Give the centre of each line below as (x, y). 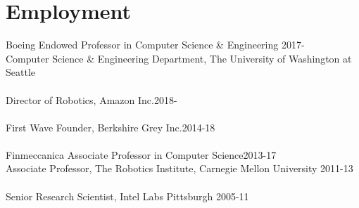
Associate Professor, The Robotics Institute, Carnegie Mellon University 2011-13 (179, 168)
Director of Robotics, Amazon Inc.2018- (92, 99)
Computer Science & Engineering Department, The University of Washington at (179, 58)
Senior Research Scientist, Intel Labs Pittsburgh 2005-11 (127, 196)
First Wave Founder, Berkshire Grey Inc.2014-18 (111, 127)
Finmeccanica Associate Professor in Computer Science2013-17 (141, 154)
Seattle (20, 72)
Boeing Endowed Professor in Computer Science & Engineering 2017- (155, 45)
